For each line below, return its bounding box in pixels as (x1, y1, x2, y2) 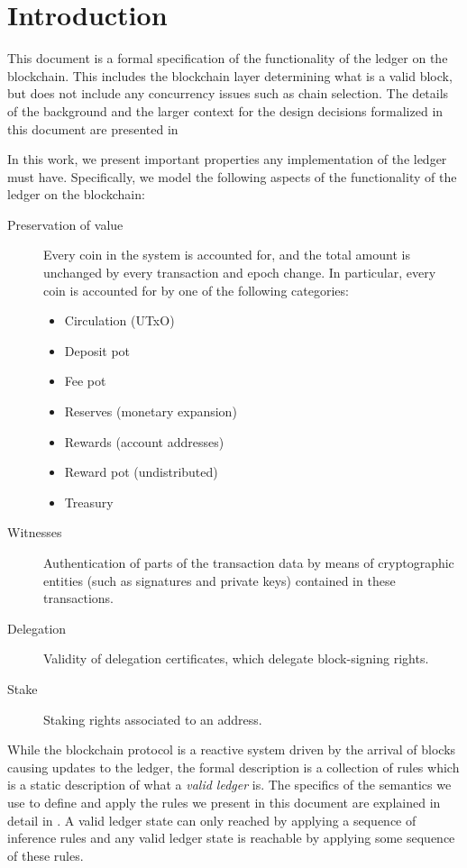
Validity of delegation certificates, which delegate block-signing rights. (43, 649, 429, 668)
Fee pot (64, 371, 106, 390)
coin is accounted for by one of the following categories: (43, 280, 349, 299)
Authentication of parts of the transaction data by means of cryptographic (43, 553, 454, 571)
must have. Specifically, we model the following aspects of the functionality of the (7, 167, 457, 186)
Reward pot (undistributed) (64, 462, 218, 481)
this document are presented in (7, 119, 179, 138)
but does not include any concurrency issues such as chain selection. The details (7, 84, 449, 103)
